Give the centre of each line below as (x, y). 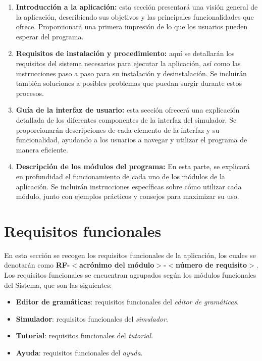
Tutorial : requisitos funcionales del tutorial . (85, 336)
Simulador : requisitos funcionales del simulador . (92, 318)
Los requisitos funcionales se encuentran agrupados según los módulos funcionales (130, 275)
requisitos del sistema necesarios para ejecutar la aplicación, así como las (128, 63)
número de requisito (212, 265)
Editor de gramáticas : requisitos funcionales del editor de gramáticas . (127, 302)
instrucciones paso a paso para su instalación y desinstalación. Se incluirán (131, 73)
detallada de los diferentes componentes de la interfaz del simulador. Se (126, 119)
